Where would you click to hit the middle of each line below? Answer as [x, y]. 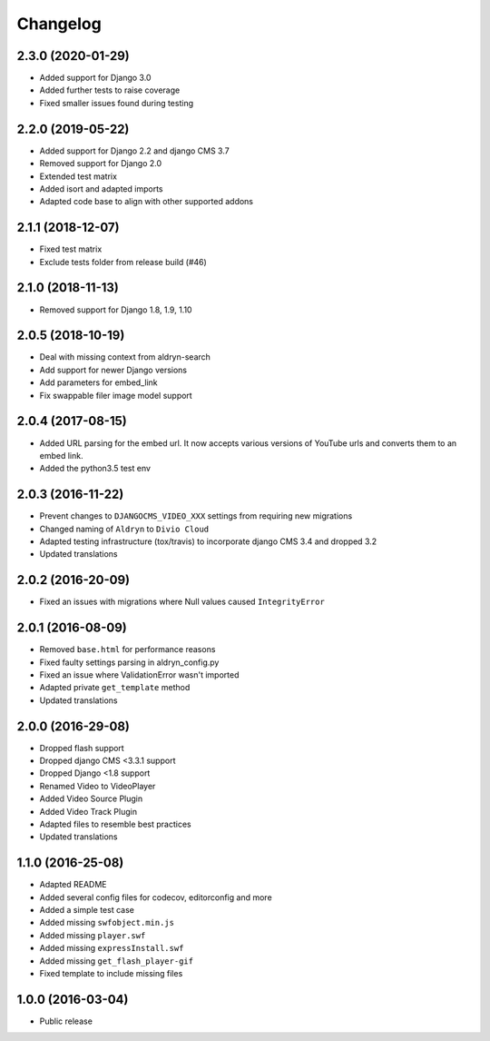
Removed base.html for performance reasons [127, 649]
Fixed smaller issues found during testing [117, 103]
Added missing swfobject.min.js [107, 923]
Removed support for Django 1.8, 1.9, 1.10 [116, 310]
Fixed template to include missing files [111, 974]
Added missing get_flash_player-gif [117, 961]
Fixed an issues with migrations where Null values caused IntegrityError [182, 602]
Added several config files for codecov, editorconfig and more [156, 897]
